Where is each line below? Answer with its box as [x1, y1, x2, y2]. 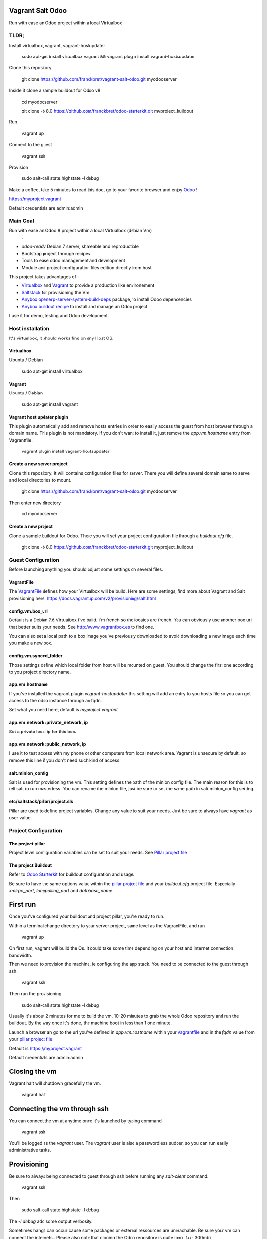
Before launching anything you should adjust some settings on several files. [9, 566, 163, 572]
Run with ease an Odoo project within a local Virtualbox [9, 20, 122, 26]
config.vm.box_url [9, 608, 48, 614]
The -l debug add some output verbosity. [9, 1218, 93, 1224]
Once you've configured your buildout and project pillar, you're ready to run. [9, 913, 165, 919]
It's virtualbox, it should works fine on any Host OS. [9, 335, 114, 341]
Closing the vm [9, 1067, 57, 1075]
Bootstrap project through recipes [21, 250, 91, 256]
